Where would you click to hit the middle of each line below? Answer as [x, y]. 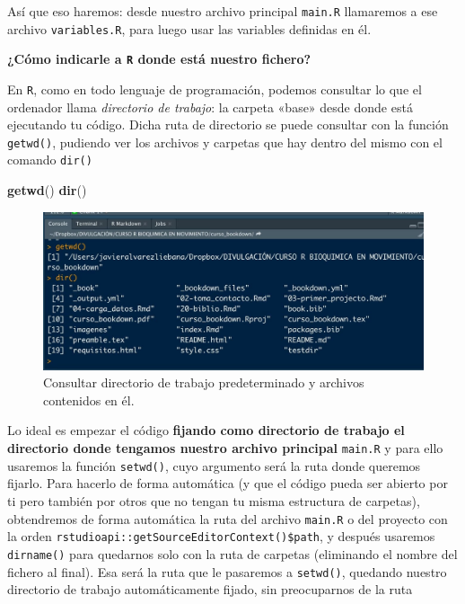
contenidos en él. [89, 400]
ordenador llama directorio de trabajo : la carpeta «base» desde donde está [210, 107]
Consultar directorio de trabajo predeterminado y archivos [204, 382]
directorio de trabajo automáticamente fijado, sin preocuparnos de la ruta [210, 589]
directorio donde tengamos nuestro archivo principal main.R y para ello [225, 448]
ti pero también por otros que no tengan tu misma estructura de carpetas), [214, 500]
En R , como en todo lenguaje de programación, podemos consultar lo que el [215, 89]
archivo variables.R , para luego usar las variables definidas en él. [189, 28]
